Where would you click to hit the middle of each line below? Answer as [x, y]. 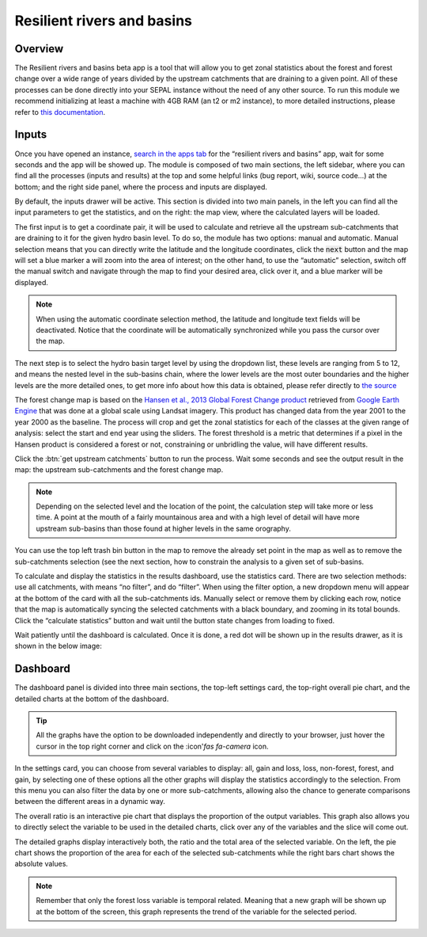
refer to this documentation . [60, 112]
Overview [39, 49]
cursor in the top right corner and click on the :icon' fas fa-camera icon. [152, 746]
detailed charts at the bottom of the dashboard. [92, 699]
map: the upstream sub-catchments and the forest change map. [119, 470]
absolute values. [42, 864]
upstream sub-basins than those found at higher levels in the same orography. [164, 528]
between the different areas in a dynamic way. [90, 802]
